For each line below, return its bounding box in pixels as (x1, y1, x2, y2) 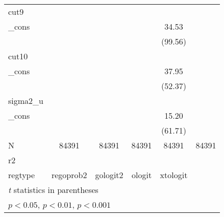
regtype (8, 169, 35, 181)
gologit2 (95, 169, 123, 181)
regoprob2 (51, 169, 87, 181)
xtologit (160, 169, 188, 181)
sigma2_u (8, 95, 43, 106)
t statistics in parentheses (8, 184, 98, 196)
